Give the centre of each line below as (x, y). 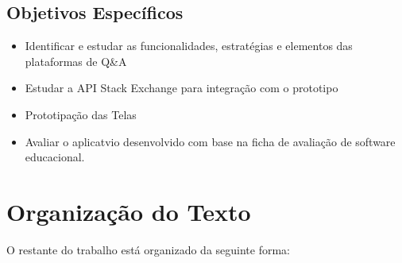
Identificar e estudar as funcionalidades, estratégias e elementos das (189, 46)
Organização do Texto (129, 211)
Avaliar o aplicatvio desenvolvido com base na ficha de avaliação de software (210, 141)
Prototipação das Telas (81, 114)
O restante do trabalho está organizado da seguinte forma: (148, 249)
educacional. (55, 157)
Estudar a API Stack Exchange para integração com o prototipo (182, 88)
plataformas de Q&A (76, 61)
